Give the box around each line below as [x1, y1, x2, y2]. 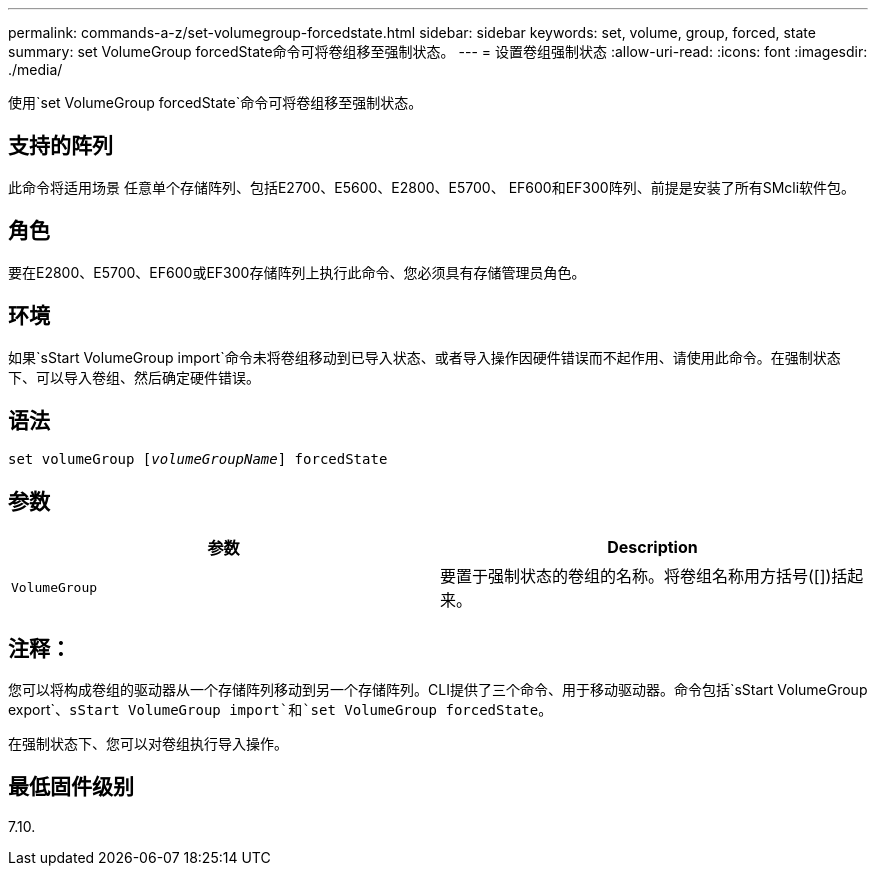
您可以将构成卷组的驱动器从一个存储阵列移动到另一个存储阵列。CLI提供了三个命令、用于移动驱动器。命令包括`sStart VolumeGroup [8, 681, 868, 699]
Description [607, 537, 698, 558]
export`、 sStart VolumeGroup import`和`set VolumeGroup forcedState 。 [8, 701, 553, 719]
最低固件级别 [8, 774, 134, 800]
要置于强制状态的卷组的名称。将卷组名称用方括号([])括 [440, 566, 848, 587]
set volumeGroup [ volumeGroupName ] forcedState [8, 451, 388, 468]
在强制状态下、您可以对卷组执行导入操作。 [8, 735, 288, 753]
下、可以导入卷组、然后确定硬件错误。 [8, 368, 260, 386]
